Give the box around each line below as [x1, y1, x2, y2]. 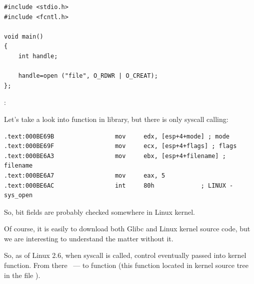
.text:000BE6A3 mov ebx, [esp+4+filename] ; [4, 152, 226, 160]
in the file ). [4, 269, 40, 280]
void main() [4, 33, 43, 40]
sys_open [4, 192, 33, 199]
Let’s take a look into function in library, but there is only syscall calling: [4, 113, 228, 124]
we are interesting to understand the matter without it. [4, 233, 173, 243]
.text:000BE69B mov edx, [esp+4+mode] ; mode [4, 132, 230, 140]
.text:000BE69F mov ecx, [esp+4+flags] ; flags [4, 143, 237, 150]
